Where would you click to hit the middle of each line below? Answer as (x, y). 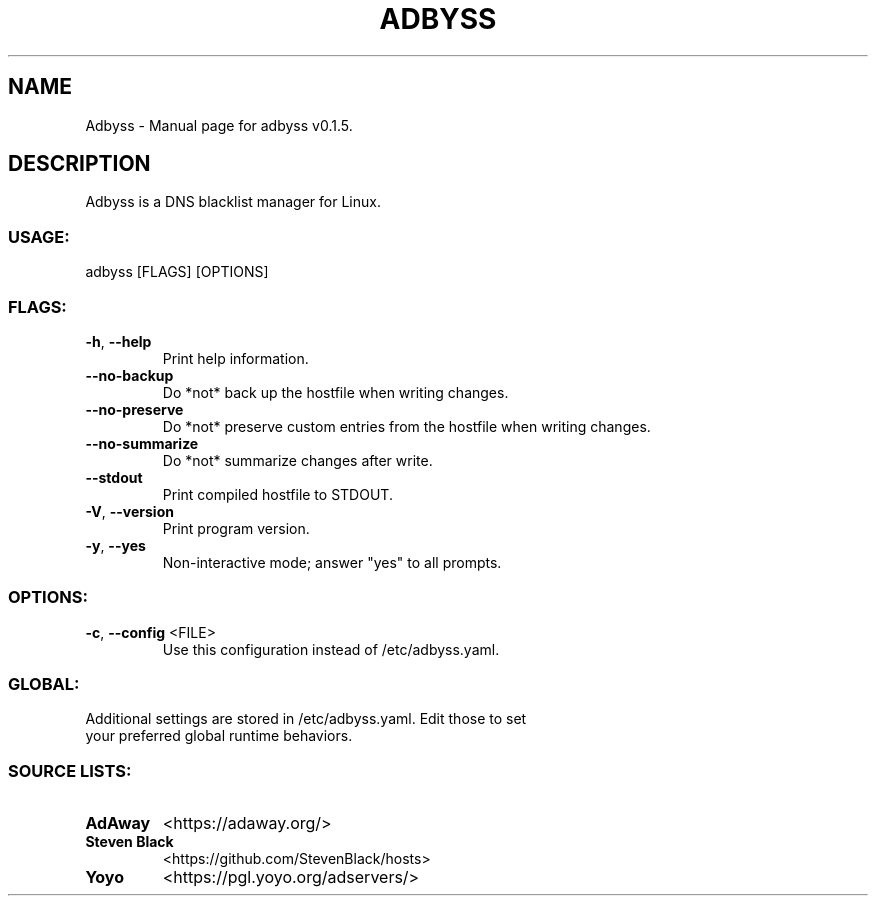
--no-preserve (134, 409)
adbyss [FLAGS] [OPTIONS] (177, 272)
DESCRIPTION (79, 164)
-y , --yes (115, 545)
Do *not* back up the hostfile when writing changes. (335, 392)
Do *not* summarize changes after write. (297, 460)
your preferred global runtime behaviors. (219, 736)
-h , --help (118, 341)
